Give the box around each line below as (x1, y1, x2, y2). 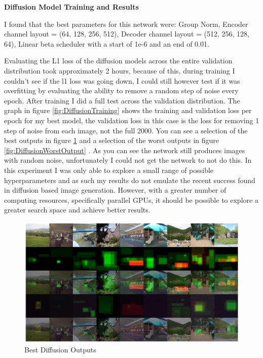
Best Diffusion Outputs (24, 344, 96, 355)
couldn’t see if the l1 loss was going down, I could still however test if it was (4, 75, 240, 86)
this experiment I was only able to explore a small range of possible (4, 164, 214, 175)
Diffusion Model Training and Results (4, 2, 139, 12)
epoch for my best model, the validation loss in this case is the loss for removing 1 (4, 115, 259, 125)
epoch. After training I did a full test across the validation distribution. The (4, 95, 240, 105)
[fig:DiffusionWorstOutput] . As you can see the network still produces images (4, 145, 245, 155)
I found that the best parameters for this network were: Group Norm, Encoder (4, 18, 248, 29)
